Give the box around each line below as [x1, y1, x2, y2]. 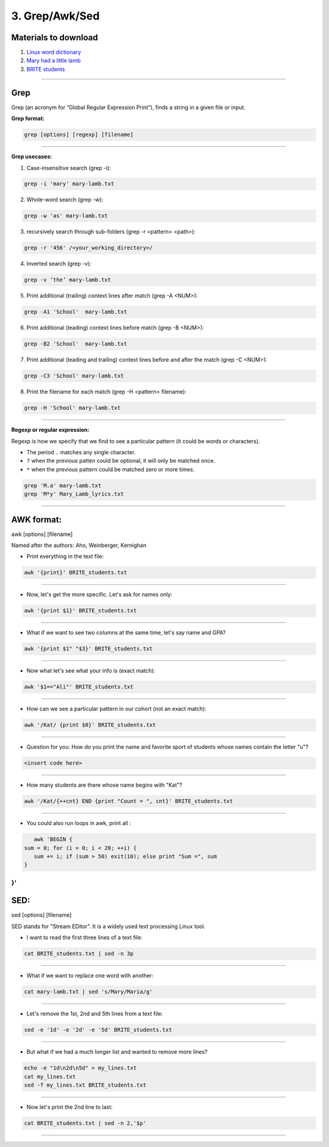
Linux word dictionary [26, 49, 82, 56]
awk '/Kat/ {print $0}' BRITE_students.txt [24, 721, 157, 729]
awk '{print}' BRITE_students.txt [24, 569, 127, 576]
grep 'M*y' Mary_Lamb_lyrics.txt [24, 491, 124, 498]
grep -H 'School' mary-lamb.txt [24, 404, 121, 412]
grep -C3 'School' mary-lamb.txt [24, 373, 124, 379]
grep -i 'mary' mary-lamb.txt [24, 180, 115, 187]
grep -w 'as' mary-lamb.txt [24, 212, 108, 220]
